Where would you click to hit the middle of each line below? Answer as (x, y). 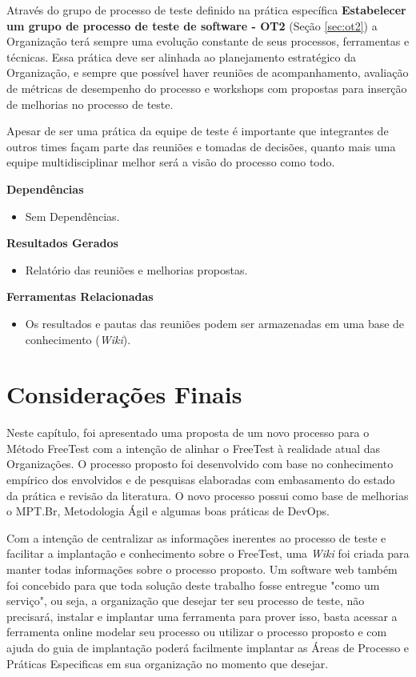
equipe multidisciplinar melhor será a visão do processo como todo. (171, 162)
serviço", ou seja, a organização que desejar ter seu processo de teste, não (186, 601)
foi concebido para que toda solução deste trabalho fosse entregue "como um (193, 585)
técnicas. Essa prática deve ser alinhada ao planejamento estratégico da (181, 56)
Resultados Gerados (62, 243)
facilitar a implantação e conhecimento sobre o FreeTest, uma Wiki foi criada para (208, 553)
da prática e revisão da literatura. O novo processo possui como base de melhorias (208, 495)
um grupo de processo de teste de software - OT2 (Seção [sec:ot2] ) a (192, 25)
